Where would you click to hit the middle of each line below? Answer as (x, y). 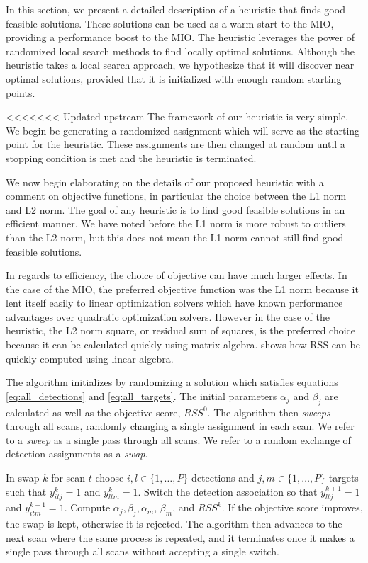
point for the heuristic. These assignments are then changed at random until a (175, 144)
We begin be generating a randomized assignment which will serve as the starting (183, 130)
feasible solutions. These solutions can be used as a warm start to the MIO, (170, 23)
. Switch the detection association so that (228, 491)
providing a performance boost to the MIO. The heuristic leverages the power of (180, 37)
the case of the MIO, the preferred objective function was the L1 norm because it (182, 289)
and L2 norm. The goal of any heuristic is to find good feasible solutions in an (175, 209)
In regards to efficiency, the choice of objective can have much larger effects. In (177, 275)
